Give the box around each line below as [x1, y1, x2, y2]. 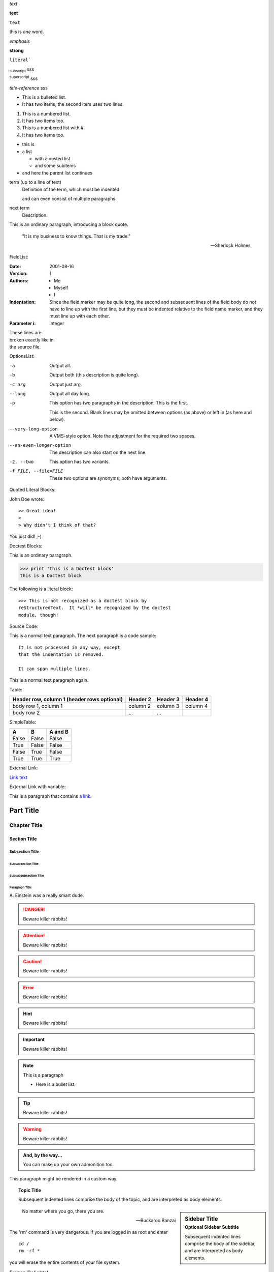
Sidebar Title [185, 1215, 218, 1222]
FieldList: [9, 254, 29, 260]
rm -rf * [18, 1248, 40, 1254]
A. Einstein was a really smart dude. [9, 892, 84, 899]
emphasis [9, 38, 30, 44]
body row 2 [12, 709, 40, 716]
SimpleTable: [9, 719, 37, 725]
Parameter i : [9, 320, 36, 326]
